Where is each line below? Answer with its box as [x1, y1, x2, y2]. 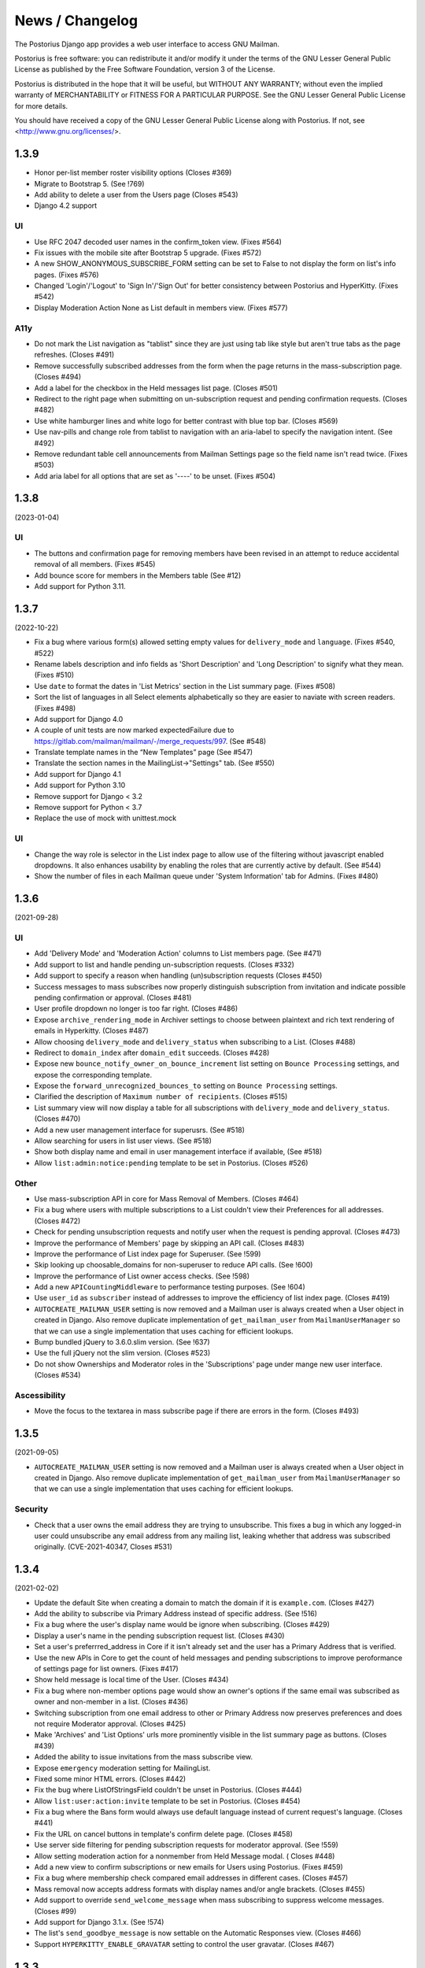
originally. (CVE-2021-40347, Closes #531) [34, 1542, 173, 1552]
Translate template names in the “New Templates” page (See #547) [34, 748, 253, 757]
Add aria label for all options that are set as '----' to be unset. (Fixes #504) [34, 471, 275, 480]
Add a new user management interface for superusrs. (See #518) [34, 1125, 246, 1134]
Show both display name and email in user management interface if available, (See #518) [34, 1147, 323, 1156]
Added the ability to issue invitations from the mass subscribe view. [34, 1752, 253, 1762]
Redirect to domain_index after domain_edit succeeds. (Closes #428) [34, 1048, 270, 1057]
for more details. [14, 101, 68, 110]
